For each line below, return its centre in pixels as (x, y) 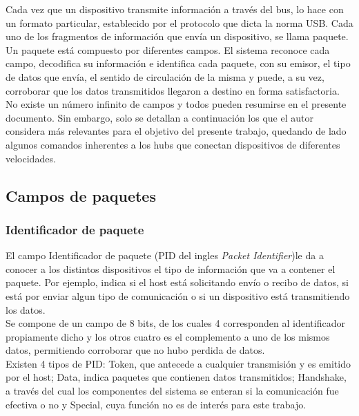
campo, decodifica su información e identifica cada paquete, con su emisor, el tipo (178, 63)
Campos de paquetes (81, 195)
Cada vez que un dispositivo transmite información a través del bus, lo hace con (175, 9)
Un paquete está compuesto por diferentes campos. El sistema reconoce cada (168, 49)
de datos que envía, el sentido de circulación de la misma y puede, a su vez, (165, 76)
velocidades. (31, 158)
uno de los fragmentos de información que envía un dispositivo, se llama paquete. (177, 36)
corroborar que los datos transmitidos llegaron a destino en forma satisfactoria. (173, 90)
